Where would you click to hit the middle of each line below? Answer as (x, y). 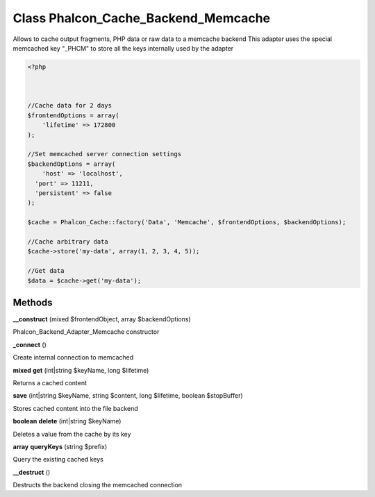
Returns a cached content (50, 382)
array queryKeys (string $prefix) (60, 446)
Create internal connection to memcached (73, 357)
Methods (33, 302)
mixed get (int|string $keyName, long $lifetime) (81, 370)
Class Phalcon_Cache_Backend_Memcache (142, 18)
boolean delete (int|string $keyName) (67, 421)
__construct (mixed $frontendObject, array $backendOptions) (102, 319)
